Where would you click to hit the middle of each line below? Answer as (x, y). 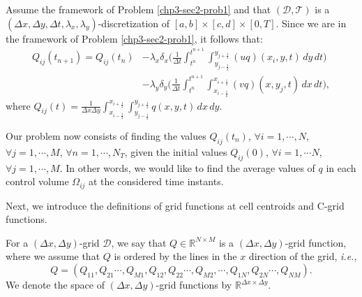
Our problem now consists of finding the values (106, 135)
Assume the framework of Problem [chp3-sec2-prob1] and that (138, 9)
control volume (37, 181)
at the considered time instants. (156, 181)
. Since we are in (311, 23)
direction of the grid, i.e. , (303, 256)
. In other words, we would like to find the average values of (187, 167)
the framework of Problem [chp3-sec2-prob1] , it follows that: (134, 38)
